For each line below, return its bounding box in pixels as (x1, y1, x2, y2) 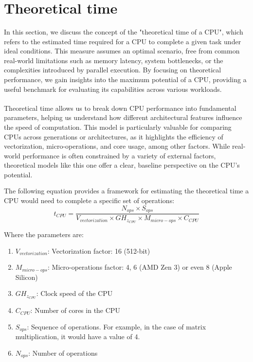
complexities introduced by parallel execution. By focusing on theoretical (4, 65, 221, 75)
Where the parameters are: (4, 229, 84, 239)
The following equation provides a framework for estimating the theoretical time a (4, 186, 249, 196)
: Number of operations (28, 347, 98, 358)
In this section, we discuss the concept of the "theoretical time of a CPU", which (4, 26, 243, 36)
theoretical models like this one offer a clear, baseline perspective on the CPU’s (4, 160, 240, 170)
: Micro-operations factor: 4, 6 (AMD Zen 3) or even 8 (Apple (47, 262, 232, 272)
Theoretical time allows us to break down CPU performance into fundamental (4, 103, 236, 113)
